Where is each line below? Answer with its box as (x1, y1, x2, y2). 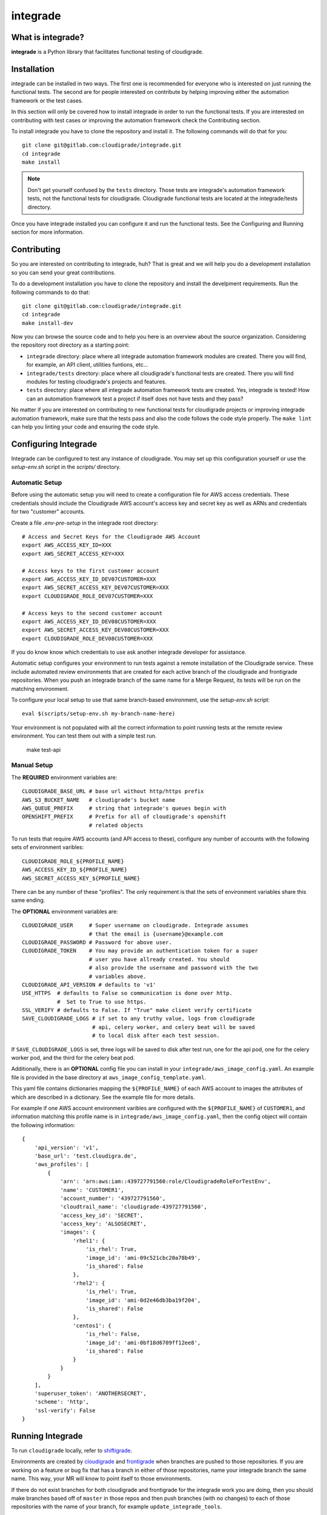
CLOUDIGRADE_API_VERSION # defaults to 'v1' (22, 981, 157, 988)
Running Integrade (11, 1431, 83, 1441)
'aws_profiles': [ (34, 1161, 90, 1168)
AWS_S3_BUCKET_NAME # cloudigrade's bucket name (22, 796, 176, 803)
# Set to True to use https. (56, 998, 147, 1005)
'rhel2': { (73, 1279, 105, 1287)
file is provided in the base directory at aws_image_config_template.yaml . (11, 1073, 206, 1081)
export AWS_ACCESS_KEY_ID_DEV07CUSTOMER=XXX (22, 576, 157, 582)
